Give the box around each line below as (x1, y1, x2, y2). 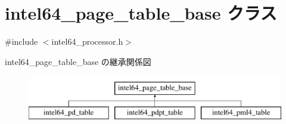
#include (5, 35, 38, 48)
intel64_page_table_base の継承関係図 (5, 55, 151, 67)
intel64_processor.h (51, 35, 123, 48)
